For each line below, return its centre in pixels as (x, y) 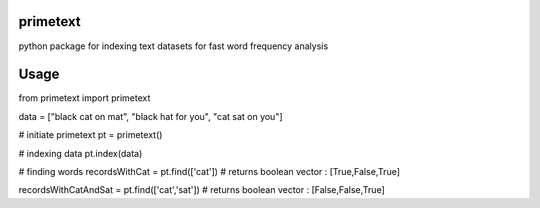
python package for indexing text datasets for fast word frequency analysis (173, 46)
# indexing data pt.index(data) (80, 153)
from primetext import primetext (84, 98)
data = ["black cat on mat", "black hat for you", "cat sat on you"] (151, 116)
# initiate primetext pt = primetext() (90, 135)
